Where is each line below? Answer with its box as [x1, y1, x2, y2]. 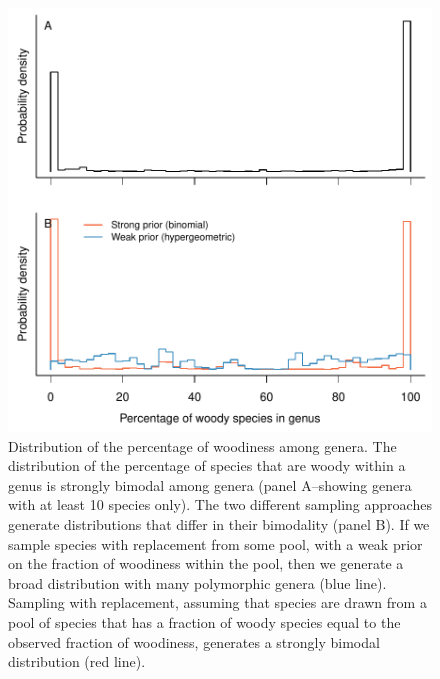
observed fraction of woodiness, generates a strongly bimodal [8, 631, 380, 652]
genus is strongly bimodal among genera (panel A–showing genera [8, 474, 412, 495]
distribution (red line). [8, 651, 146, 672]
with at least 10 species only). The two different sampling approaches [8, 494, 432, 515]
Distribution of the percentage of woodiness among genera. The [8, 435, 397, 456]
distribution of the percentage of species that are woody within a [8, 455, 406, 476]
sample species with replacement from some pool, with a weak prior [8, 533, 423, 554]
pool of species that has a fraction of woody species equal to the [8, 611, 401, 632]
